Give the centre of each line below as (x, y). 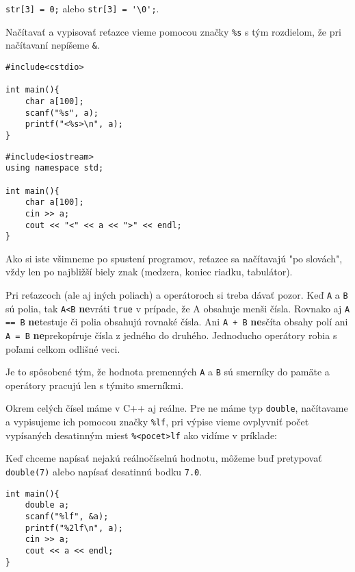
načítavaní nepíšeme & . (53, 45)
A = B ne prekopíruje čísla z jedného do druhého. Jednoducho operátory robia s (171, 335)
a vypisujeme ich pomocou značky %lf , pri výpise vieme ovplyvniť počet (157, 422)
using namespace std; (55, 168)
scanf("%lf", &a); (67, 517)
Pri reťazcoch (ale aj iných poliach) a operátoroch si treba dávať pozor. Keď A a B (177, 295)
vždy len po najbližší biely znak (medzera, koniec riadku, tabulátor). (149, 272)
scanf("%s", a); (62, 113)
